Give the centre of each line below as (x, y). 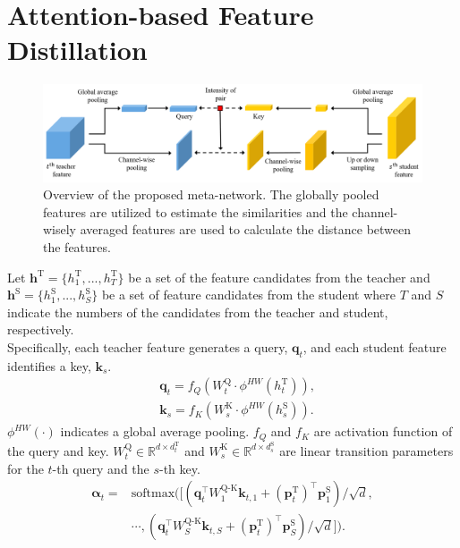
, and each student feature (375, 346)
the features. (77, 247)
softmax (153, 494)
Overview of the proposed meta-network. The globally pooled (211, 194)
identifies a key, (49, 365)
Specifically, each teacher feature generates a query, (148, 346)
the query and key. (58, 450)
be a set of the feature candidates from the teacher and (279, 277)
